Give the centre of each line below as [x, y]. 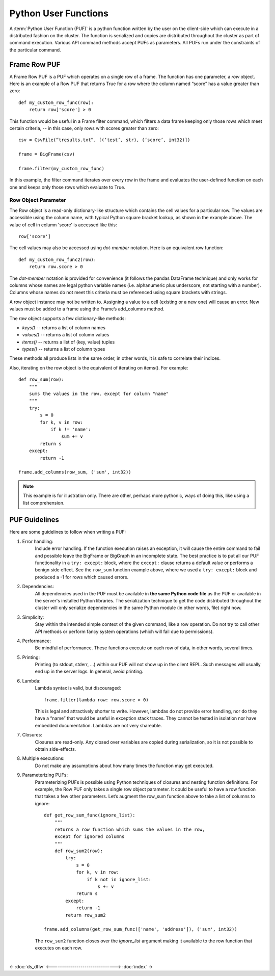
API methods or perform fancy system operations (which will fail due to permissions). [124, 631]
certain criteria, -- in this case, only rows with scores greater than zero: [84, 128]
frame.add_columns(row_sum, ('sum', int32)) [75, 472]
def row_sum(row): [42, 379]
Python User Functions [59, 13]
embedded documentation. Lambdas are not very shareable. [99, 725]
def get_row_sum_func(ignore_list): [90, 815]
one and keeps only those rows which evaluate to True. [67, 187]
